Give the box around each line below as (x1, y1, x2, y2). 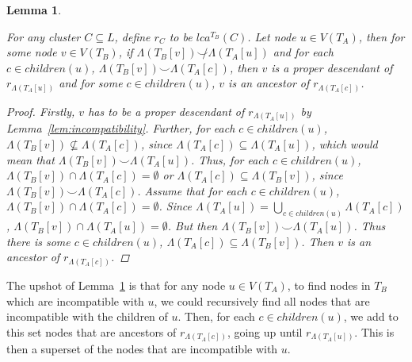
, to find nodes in (287, 276, 371, 293)
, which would (311, 136, 378, 152)
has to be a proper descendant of (88, 102, 245, 119)
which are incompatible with (6, 292, 144, 309)
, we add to (343, 308, 399, 325)
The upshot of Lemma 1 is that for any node (6, 276, 226, 293)
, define (114, 28, 151, 44)
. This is (354, 323, 395, 340)
